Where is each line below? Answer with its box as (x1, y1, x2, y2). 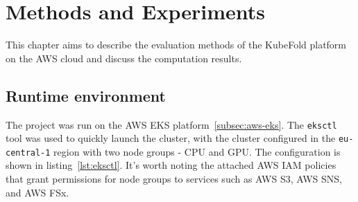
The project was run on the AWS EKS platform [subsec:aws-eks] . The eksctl (6, 117, 337, 131)
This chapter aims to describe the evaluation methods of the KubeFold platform (6, 37, 347, 52)
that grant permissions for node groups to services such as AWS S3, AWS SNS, (6, 172, 342, 186)
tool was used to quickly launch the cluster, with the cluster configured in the (6, 131, 336, 145)
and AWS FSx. (6, 185, 69, 199)
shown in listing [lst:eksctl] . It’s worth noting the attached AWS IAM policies (6, 158, 336, 172)
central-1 (6, 147, 51, 158)
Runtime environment (6, 84, 166, 106)
